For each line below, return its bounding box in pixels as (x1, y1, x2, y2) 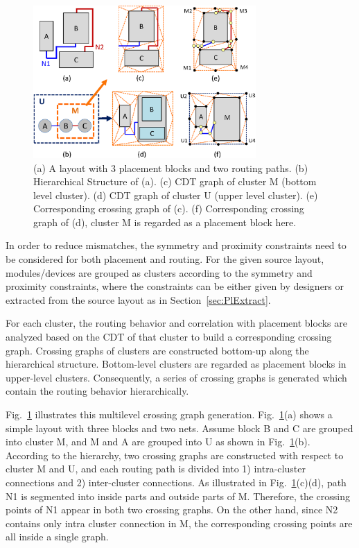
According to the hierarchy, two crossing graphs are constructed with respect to (6, 447, 344, 462)
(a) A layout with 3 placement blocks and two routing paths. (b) (33, 160, 308, 175)
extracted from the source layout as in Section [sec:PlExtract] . (6, 292, 271, 307)
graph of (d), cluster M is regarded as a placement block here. (33, 214, 297, 229)
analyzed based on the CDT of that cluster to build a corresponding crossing (6, 329, 332, 344)
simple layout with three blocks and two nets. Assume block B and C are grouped (6, 420, 353, 435)
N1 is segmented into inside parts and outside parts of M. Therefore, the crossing (6, 488, 351, 503)
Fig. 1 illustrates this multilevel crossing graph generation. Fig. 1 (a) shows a (6, 407, 333, 421)
